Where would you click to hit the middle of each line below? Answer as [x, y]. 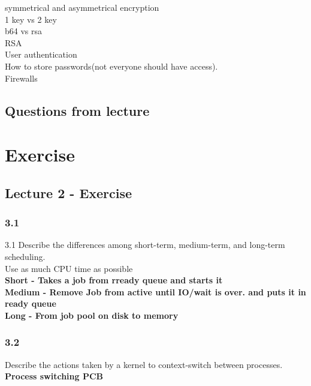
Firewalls [21, 78]
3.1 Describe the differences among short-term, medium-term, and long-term [145, 245]
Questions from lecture [77, 110]
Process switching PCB [54, 376]
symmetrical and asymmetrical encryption [82, 7]
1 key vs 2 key [31, 19]
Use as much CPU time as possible [69, 268]
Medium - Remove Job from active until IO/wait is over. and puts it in [155, 291]
